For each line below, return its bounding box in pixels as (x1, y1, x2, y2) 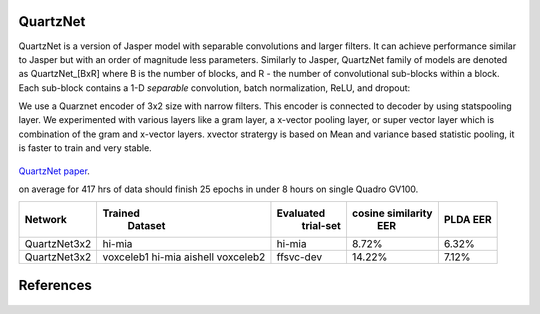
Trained (102, 206, 140, 220)
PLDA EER (443, 213, 492, 227)
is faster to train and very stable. (18, 142, 152, 154)
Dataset (127, 219, 166, 233)
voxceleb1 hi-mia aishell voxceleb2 (102, 250, 266, 264)
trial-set (301, 219, 342, 233)
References (18, 276, 92, 294)
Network (24, 213, 67, 227)
